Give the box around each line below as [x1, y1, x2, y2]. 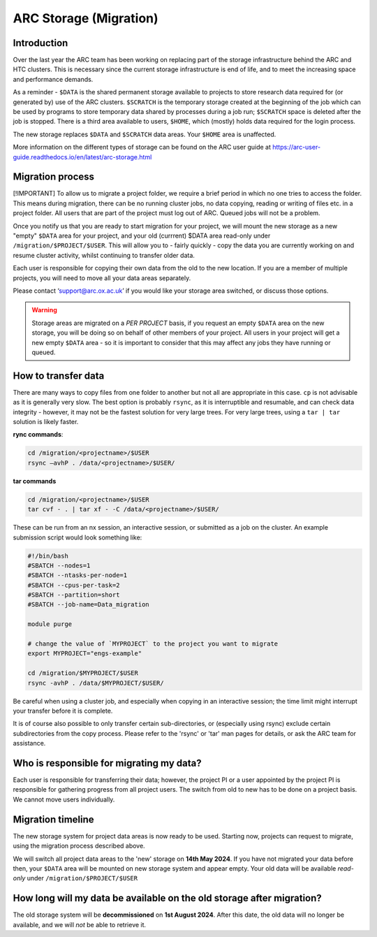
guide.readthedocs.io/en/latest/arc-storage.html [13, 152, 152, 161]
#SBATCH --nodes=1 [27, 561, 91, 569]
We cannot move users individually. [13, 795, 115, 804]
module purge [27, 620, 73, 628]
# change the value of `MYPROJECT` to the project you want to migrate [27, 640, 279, 648]
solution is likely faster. [13, 418, 79, 426]
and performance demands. [13, 75, 94, 83]
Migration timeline [13, 813, 94, 825]
